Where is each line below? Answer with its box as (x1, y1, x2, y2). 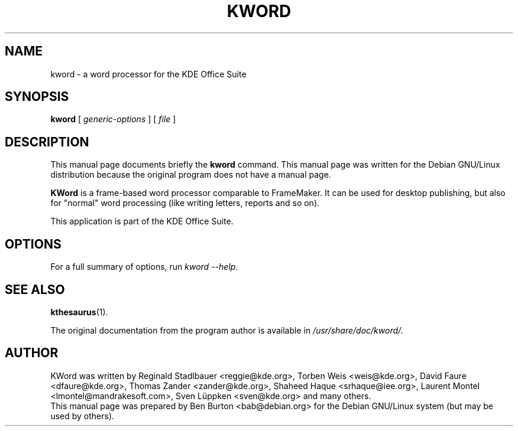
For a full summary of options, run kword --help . (50, 262, 238, 272)
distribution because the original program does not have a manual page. (50, 169, 331, 180)
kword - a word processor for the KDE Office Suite (50, 68, 247, 79)
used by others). (50, 410, 115, 421)
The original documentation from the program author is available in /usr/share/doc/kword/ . (50, 325, 404, 335)
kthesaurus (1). (50, 306, 108, 317)
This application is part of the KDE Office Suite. (50, 216, 234, 227)
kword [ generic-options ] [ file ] (50, 114, 176, 125)
